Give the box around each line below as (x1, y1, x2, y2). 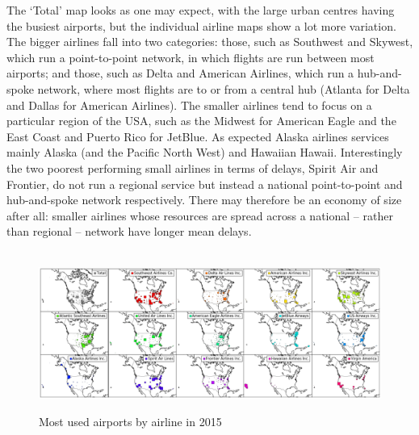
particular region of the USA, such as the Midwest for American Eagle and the (6, 112, 396, 129)
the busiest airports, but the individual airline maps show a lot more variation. (6, 17, 396, 34)
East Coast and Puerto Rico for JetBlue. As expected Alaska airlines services (6, 128, 389, 144)
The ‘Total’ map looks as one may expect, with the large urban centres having (6, 2, 395, 18)
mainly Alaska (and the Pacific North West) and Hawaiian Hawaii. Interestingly (6, 144, 403, 161)
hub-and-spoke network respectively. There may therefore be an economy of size (6, 191, 402, 208)
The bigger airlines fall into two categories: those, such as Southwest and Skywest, (6, 33, 413, 50)
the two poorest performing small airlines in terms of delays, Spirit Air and (6, 159, 379, 176)
